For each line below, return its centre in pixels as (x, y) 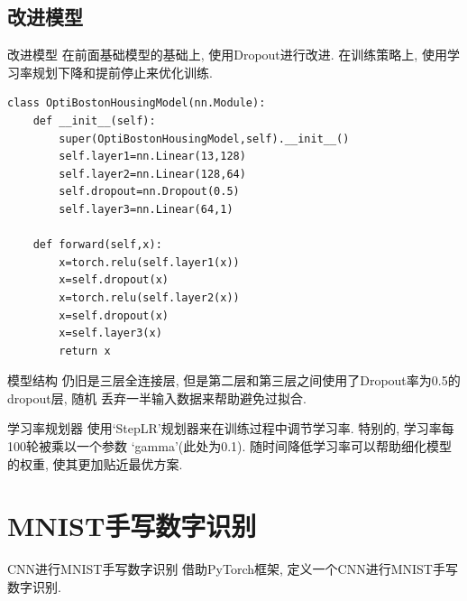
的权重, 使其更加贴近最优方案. (95, 463)
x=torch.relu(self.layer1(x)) (149, 262)
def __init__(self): (94, 120)
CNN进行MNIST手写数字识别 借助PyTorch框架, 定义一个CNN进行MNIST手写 (233, 569)
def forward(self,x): (97, 245)
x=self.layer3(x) (110, 333)
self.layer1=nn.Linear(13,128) (152, 157)
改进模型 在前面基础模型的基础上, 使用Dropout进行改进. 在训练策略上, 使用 (227, 55)
